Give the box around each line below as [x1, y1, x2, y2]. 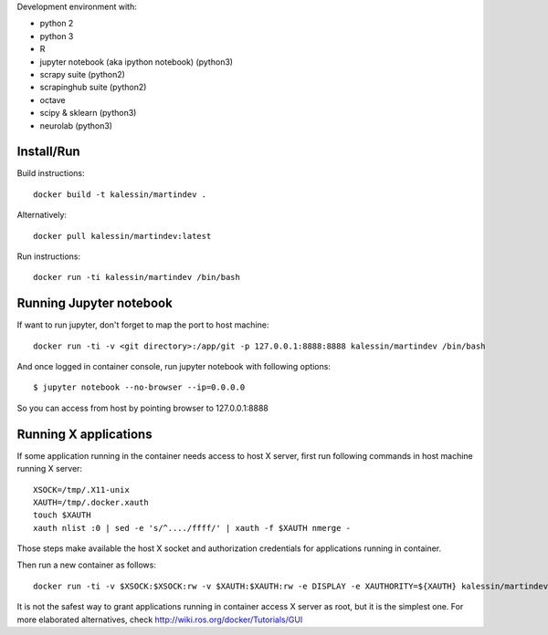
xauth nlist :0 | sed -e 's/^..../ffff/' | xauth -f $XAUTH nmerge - [33, 523, 352, 533]
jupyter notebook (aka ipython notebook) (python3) [39, 56, 233, 68]
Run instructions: [16, 251, 81, 262]
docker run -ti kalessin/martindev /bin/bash [33, 272, 241, 283]
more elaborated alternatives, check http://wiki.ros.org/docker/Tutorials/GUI [16, 614, 303, 625]
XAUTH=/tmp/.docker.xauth [33, 497, 150, 507]
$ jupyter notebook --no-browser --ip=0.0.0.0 [33, 382, 246, 392]
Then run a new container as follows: [16, 559, 157, 570]
